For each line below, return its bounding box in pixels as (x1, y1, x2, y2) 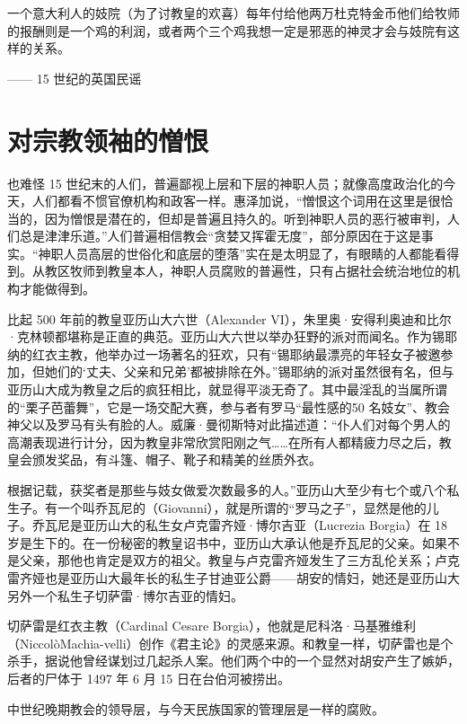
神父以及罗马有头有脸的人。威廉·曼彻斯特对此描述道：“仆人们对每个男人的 (7, 415, 451, 434)
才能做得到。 (19, 279, 95, 298)
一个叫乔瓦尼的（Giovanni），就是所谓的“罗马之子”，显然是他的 (57, 498, 427, 517)
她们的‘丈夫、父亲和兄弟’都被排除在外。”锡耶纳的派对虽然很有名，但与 (44, 362, 454, 381)
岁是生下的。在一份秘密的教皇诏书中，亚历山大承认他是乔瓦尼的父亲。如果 (7, 533, 447, 552)
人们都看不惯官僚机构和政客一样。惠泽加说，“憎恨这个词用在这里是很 (31, 191, 441, 210)
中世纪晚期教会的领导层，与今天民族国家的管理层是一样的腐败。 (7, 699, 384, 718)
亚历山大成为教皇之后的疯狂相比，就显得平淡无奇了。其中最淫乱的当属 (7, 380, 422, 399)
